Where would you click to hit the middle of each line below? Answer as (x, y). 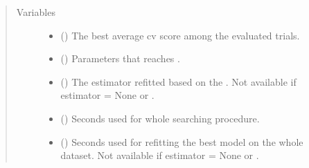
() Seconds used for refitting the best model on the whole (182, 141)
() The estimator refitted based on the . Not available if (178, 81)
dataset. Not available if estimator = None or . (160, 155)
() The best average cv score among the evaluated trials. (180, 35)
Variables (36, 12)
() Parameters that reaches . (120, 58)
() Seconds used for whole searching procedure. (160, 118)
